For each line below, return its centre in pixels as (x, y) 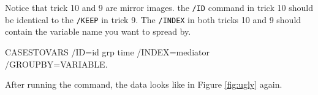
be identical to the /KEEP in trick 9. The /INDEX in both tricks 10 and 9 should (153, 19)
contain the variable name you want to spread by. (98, 31)
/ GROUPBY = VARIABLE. (56, 64)
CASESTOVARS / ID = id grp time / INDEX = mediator (108, 51)
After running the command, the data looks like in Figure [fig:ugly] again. (144, 84)
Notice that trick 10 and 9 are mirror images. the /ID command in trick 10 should (159, 7)
